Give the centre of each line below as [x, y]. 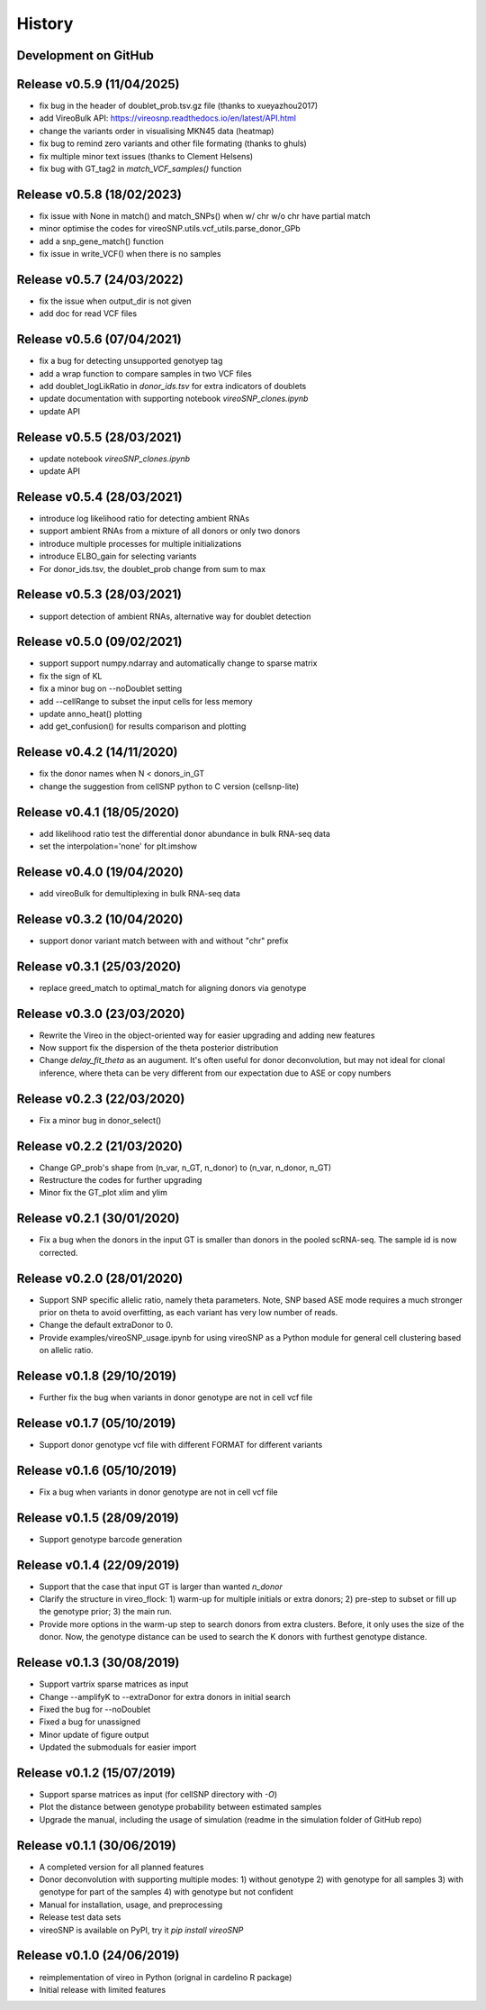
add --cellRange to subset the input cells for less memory [146, 701]
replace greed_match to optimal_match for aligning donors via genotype [173, 987]
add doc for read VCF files [88, 314]
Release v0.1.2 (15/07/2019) [96, 1773]
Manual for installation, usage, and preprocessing [131, 1905]
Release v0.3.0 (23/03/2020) [101, 1014]
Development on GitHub [85, 55]
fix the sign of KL [71, 676]
